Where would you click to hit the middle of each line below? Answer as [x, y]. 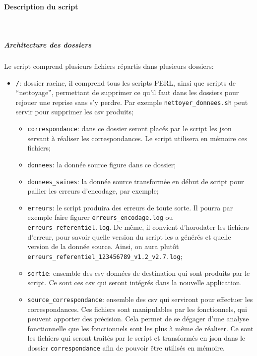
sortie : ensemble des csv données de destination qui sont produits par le [139, 273]
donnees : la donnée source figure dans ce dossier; [102, 164]
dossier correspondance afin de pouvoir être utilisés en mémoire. [126, 347]
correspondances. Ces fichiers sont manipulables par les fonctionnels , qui [137, 309]
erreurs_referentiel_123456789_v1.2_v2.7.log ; [105, 256]
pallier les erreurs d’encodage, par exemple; [93, 191]
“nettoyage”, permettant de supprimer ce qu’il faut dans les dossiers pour [127, 92]
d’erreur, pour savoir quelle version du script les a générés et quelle [129, 236]
